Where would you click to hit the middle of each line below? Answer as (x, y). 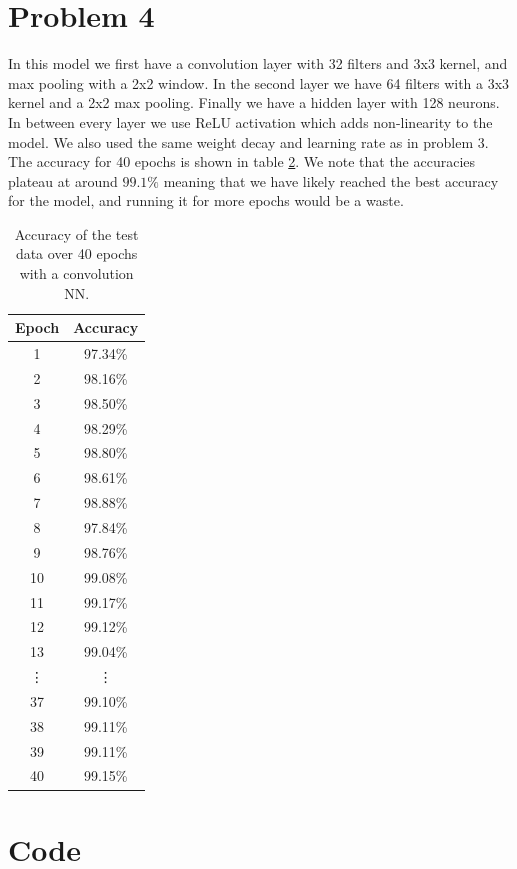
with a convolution (76, 273)
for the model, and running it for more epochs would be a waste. (206, 200)
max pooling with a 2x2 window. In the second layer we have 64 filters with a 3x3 (259, 82)
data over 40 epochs (76, 253)
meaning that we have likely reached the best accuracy (331, 180)
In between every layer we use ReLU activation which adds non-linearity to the (250, 121)
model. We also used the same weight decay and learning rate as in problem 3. (248, 141)
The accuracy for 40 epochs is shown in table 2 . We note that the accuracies (242, 161)
